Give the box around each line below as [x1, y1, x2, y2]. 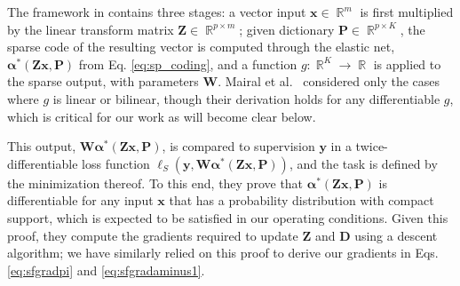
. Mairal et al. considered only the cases [218, 72, 440, 91]
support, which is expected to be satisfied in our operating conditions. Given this [7, 208, 448, 226]
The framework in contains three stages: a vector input [7, 3, 306, 20]
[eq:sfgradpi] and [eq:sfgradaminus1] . [7, 260, 205, 279]
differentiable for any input [7, 191, 154, 210]
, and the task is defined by [289, 154, 438, 172]
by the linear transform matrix [7, 20, 174, 38]
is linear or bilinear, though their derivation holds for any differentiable [52, 89, 440, 107]
